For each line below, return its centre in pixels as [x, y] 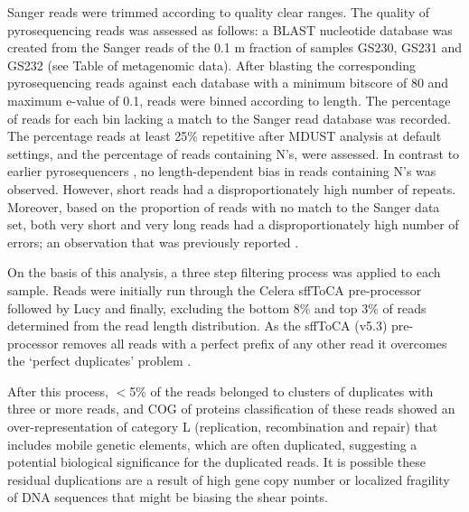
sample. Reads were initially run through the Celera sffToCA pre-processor [215, 289]
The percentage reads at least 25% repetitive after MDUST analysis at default [225, 136]
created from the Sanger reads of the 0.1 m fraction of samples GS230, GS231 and [235, 47]
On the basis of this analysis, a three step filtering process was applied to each [224, 272]
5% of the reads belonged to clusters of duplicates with [281, 391]
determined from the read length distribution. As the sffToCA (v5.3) [197, 326]
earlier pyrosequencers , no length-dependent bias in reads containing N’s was [222, 171]
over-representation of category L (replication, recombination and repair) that [223, 427]
